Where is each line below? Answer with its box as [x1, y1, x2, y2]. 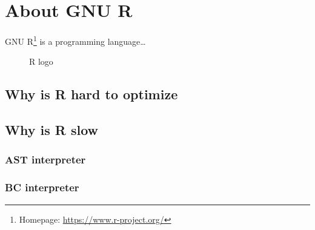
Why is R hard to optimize [5, 85, 178, 103]
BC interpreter [5, 180, 79, 195]
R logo [29, 55, 53, 68]
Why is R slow [5, 120, 99, 139]
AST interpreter [5, 152, 86, 167]
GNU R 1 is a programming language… [5, 33, 146, 47]
